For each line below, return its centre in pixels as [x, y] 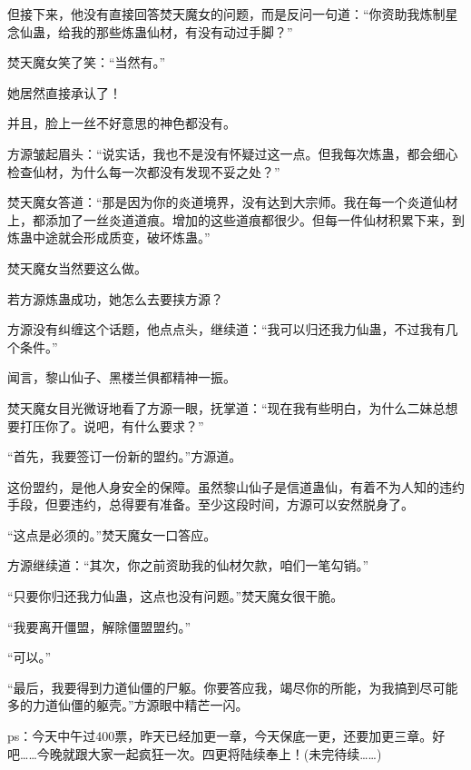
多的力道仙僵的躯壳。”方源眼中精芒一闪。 [128, 705]
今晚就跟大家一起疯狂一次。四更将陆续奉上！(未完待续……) [209, 753]
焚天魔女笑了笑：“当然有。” [87, 62]
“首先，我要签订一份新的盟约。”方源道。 [125, 456]
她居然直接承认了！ [64, 92]
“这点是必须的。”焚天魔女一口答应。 [112, 534]
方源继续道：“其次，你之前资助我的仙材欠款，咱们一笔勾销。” [188, 565]
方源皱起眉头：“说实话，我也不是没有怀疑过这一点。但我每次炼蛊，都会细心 [233, 153]
